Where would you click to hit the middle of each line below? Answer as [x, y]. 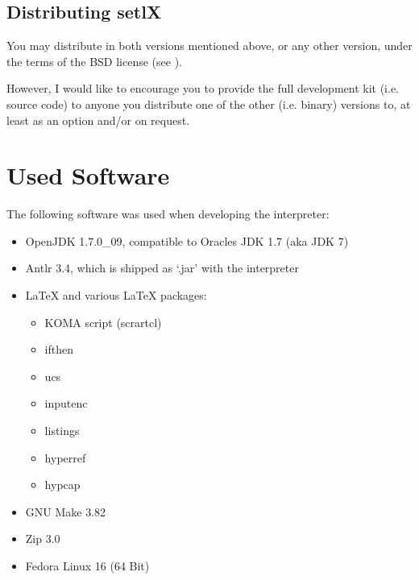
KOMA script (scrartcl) [103, 322]
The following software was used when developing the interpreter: [168, 214]
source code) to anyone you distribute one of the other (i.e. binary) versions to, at [209, 104]
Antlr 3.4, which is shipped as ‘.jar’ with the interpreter [162, 268]
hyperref [65, 457]
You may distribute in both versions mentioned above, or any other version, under [209, 46]
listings [62, 431]
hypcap [62, 485]
